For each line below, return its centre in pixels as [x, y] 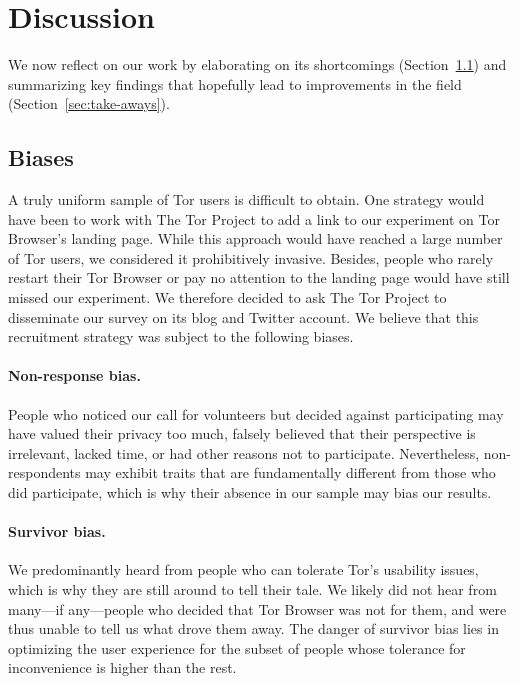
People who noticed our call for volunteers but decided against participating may [256, 413]
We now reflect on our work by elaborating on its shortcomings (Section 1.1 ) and [257, 64]
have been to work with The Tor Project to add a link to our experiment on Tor [254, 218]
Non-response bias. [74, 375]
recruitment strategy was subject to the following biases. [181, 336]
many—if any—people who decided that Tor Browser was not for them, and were [257, 608]
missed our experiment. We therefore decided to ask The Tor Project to [227, 297]
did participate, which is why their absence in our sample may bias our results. [250, 492]
